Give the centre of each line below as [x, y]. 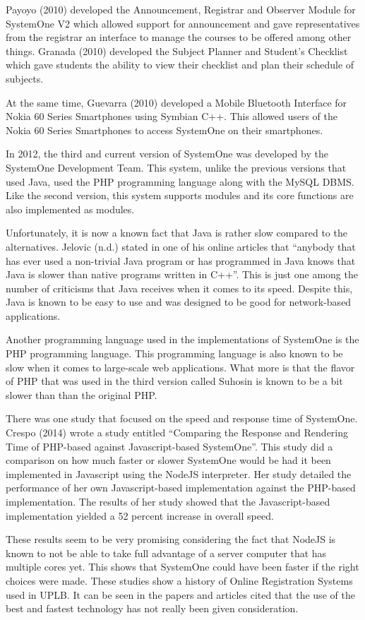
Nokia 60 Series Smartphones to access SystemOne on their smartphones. [164, 130]
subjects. [25, 78]
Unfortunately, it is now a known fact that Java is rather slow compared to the [176, 233]
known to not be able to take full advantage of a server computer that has [166, 553]
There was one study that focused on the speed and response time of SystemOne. [182, 418]
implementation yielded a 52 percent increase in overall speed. [140, 515]
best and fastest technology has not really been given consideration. [152, 608]
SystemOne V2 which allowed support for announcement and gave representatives [183, 23]
